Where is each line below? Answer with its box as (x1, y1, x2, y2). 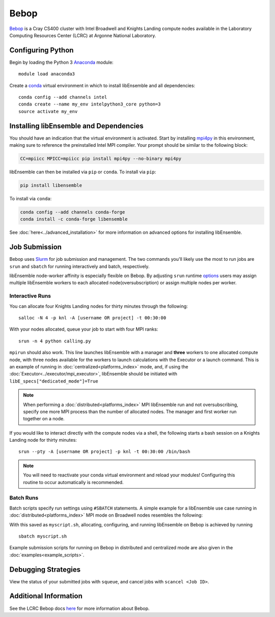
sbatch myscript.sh (18, 533, 67, 539)
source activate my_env (18, 109, 78, 114)
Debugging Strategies (9, 565, 81, 574)
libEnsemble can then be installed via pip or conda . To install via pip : (9, 169, 156, 175)
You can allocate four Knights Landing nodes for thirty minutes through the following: (9, 303, 188, 309)
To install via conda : (9, 196, 52, 202)
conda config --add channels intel (18, 94, 107, 100)
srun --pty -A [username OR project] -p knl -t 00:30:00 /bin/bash (18, 449, 190, 454)
